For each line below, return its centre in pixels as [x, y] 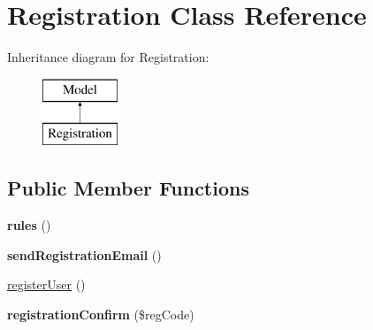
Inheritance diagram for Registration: [108, 57]
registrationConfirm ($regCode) [101, 314]
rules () [29, 225]
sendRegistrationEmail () [84, 254]
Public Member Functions [128, 188]
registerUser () [46, 284]
